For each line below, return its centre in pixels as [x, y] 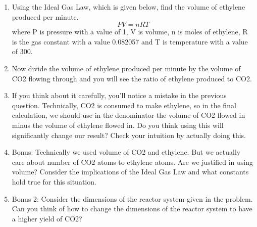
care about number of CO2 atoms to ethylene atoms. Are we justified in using [132, 162]
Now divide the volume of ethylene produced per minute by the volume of [126, 68]
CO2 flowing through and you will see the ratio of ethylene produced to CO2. [132, 78]
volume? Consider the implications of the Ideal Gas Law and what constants [130, 172]
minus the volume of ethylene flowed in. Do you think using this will [118, 125]
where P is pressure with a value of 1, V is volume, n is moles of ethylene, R [130, 32]
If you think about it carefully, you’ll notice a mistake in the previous [119, 95]
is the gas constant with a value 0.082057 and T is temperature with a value [130, 41]
